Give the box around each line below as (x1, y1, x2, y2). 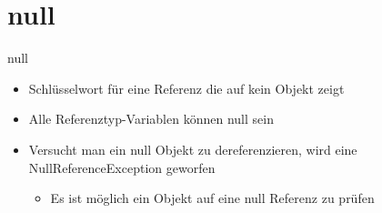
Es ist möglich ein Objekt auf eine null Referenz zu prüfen (50, 188, 375, 208)
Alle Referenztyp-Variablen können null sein (28, 109, 274, 128)
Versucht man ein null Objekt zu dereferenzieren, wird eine (28, 139, 357, 158)
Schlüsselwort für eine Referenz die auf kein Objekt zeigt (28, 78, 345, 97)
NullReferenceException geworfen (28, 157, 216, 177)
